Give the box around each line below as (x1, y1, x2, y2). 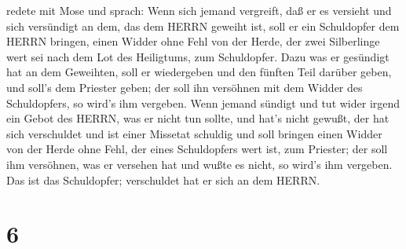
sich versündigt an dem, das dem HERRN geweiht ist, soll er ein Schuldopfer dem (6, 17, 400, 34)
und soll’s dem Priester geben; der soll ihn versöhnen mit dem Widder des (6, 79, 363, 95)
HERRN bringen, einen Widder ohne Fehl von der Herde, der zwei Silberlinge (6, 33, 380, 49)
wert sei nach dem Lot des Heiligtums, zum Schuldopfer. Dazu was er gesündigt (6, 48, 390, 64)
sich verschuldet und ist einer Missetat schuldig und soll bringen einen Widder (6, 125, 382, 141)
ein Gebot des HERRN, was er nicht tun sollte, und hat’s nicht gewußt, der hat (6, 110, 390, 126)
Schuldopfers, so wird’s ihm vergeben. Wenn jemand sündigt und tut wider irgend (6, 94, 401, 111)
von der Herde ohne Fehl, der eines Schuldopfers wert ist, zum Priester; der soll (6, 141, 388, 157)
